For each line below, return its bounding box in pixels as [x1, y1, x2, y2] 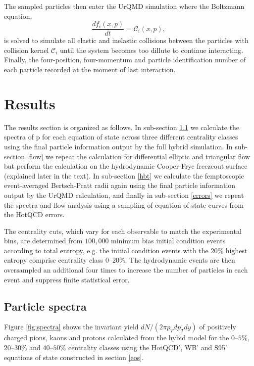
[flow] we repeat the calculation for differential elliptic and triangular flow [27, 151, 250, 161]
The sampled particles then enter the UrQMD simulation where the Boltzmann [4, 1, 245, 11]
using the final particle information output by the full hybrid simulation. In [4, 141, 233, 151]
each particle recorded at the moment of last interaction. [4, 64, 176, 75]
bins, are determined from [4, 235, 83, 246]
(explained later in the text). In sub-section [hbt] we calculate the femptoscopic [4, 170, 244, 181]
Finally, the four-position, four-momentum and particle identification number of [4, 54, 246, 65]
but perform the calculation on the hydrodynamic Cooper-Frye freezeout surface [4, 161, 248, 171]
